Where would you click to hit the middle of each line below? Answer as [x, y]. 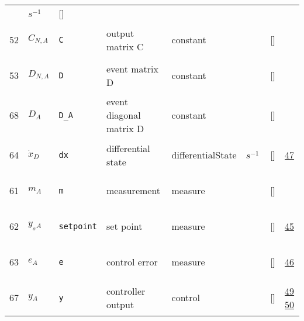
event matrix [132, 68]
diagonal [123, 115]
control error [132, 262]
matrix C [125, 46]
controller [126, 291]
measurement [133, 190]
